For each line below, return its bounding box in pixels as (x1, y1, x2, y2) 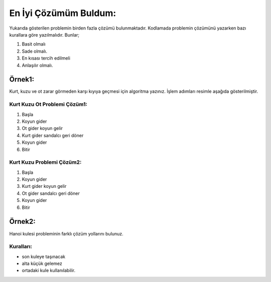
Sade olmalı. (22, 48, 48, 54)
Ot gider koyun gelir (22, 125, 63, 131)
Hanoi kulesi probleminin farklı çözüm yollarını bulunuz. (9, 230, 124, 236)
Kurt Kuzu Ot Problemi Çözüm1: (9, 101, 88, 108)
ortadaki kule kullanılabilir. (22, 267, 75, 273)
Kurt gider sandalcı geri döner (22, 132, 84, 138)
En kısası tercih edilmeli (22, 55, 70, 61)
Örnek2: (9, 217, 36, 226)
